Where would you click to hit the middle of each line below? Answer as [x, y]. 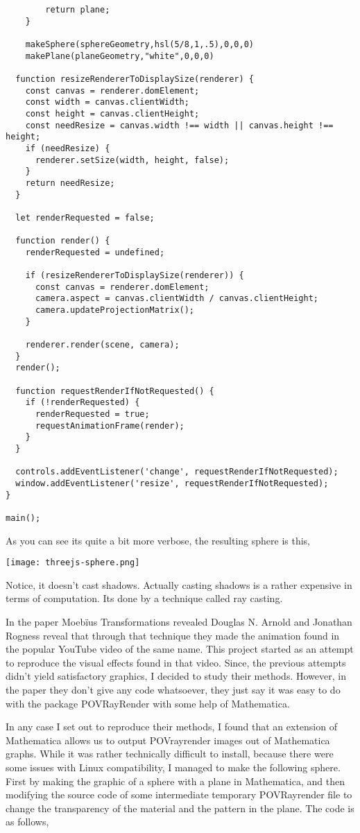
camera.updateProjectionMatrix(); [115, 310]
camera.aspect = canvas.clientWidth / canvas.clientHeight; [177, 299]
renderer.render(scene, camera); [102, 345]
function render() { [63, 241]
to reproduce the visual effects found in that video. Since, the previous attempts [176, 662]
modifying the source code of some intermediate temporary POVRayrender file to [179, 795]
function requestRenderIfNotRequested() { [115, 391]
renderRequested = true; [92, 414]
